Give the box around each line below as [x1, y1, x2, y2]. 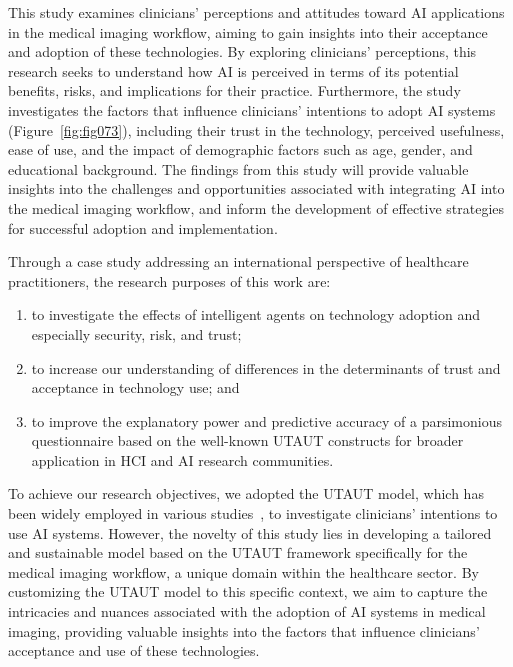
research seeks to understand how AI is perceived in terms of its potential [8, 60, 459, 81]
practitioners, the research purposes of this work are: [8, 270, 331, 291]
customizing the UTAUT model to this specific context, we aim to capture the [8, 581, 488, 602]
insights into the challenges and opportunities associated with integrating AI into [8, 178, 505, 199]
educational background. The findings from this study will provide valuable [8, 158, 469, 179]
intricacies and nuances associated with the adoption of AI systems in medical [8, 601, 486, 622]
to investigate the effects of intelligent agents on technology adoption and [31, 304, 481, 325]
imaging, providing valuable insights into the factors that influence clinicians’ [8, 620, 480, 641]
